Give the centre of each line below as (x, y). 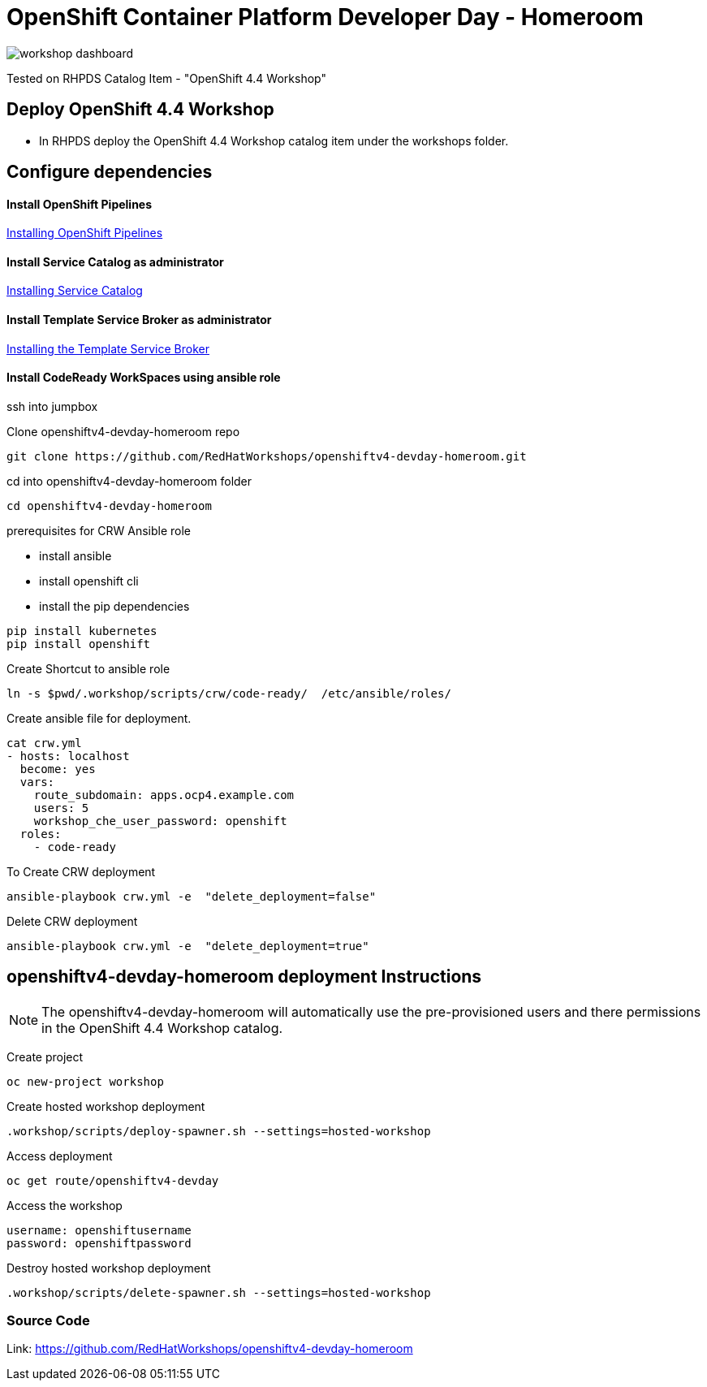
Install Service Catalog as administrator (115, 261)
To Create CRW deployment (81, 871)
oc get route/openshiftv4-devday (113, 1180)
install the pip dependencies (114, 606)
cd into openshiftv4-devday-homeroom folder (129, 481)
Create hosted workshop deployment (106, 1106)
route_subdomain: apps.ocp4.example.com (164, 795)
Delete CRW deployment (72, 921)
